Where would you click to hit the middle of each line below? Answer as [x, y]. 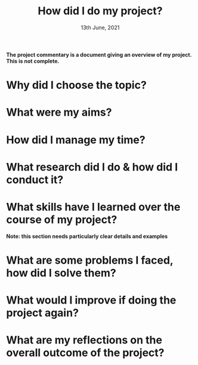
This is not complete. [33, 61]
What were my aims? [59, 112]
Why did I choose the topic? [77, 85]
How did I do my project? [100, 11]
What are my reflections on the [84, 340]
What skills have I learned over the [93, 207]
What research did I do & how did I [92, 167]
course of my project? [62, 219]
